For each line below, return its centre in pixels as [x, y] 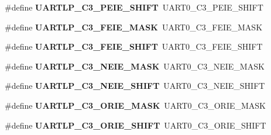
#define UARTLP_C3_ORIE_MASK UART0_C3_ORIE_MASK [135, 105]
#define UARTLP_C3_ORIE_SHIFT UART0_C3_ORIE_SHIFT [135, 125]
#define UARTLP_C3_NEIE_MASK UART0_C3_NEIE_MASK [135, 66]
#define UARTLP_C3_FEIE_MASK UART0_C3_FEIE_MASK [134, 27]
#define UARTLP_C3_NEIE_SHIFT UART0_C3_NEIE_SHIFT [135, 86]
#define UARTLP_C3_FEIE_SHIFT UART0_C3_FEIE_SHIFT [134, 46]
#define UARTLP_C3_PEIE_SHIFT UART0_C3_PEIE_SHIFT [134, 7]
